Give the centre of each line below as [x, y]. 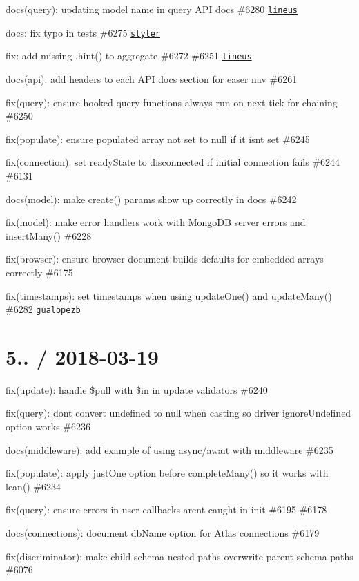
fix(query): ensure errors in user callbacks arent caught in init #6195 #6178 [166, 509]
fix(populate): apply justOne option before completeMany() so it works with [167, 473]
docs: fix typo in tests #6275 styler [83, 32]
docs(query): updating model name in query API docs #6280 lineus [152, 9]
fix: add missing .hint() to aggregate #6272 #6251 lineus [129, 56]
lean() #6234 [33, 486]
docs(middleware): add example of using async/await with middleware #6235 [169, 449]
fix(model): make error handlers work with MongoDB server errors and [156, 222]
